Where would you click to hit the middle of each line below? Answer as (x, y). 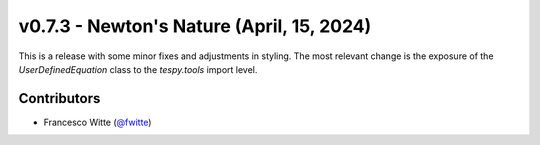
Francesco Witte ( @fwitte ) (97, 122)
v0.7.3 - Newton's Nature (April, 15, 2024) (195, 26)
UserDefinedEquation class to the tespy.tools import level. (138, 69)
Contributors (59, 98)
